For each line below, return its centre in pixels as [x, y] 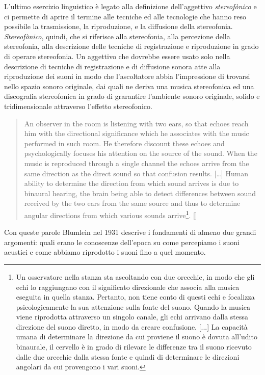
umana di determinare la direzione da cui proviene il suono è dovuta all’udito [137, 337]
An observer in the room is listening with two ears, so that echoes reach [136, 123]
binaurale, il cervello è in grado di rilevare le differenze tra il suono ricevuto [134, 347]
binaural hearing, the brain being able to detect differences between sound [140, 193]
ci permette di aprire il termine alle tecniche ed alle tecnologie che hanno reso [125, 16]
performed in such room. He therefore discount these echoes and [124, 143]
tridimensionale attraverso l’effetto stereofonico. [78, 106]
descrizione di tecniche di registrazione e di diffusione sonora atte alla [112, 66]
